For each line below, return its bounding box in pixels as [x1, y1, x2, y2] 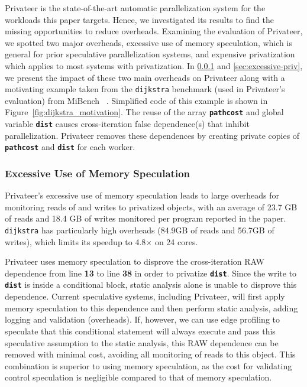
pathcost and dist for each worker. [5, 141, 135, 153]
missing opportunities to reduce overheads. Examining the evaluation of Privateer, [5, 25, 303, 37]
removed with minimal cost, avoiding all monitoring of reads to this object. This [5, 348, 296, 360]
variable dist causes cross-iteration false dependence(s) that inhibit [5, 118, 250, 130]
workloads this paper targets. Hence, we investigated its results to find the [5, 13, 274, 25]
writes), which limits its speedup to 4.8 [5, 235, 146, 248]
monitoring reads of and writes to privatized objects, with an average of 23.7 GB [5, 200, 298, 213]
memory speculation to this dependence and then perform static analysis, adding [5, 301, 298, 314]
